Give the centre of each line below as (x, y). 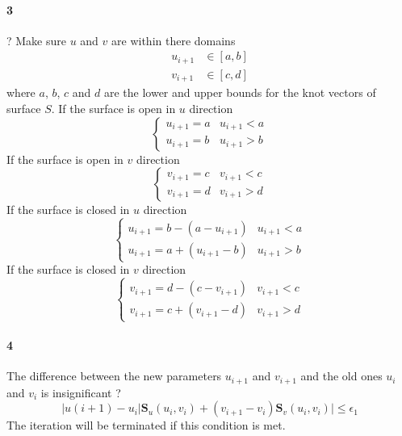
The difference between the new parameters (114, 376)
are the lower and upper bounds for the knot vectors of (240, 92)
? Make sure (36, 40)
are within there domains (174, 40)
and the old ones (341, 376)
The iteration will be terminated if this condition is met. (146, 425)
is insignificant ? (81, 392)
